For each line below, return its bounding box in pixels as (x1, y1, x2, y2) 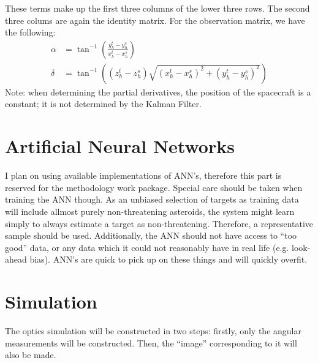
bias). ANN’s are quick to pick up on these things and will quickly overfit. (29, 253, 308, 266)
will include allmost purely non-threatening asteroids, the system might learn (5, 204, 295, 217)
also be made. (5, 348, 56, 361)
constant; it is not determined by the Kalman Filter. (5, 97, 202, 110)
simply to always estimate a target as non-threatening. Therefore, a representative (5, 217, 314, 230)
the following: (5, 26, 56, 39)
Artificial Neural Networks (5, 133, 235, 159)
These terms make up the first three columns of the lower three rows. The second (5, 2, 310, 14)
